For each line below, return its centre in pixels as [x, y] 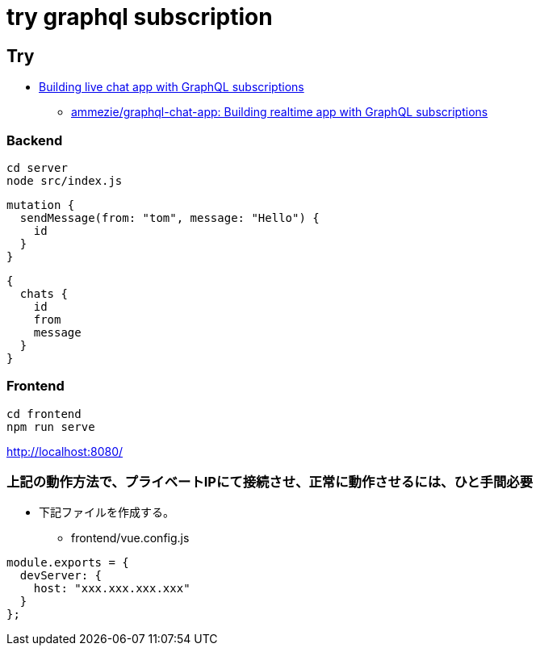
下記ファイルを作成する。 [107, 512]
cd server [37, 167]
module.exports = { [68, 563]
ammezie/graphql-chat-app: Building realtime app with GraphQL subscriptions [280, 112]
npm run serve [51, 426]
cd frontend [44, 414]
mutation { [41, 205]
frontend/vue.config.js [130, 538]
